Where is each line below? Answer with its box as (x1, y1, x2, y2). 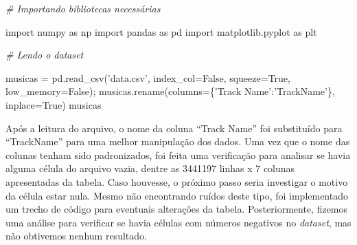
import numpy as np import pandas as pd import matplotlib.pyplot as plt (5, 24, 317, 39)
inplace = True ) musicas (5, 97, 102, 111)
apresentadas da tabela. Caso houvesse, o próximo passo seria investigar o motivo (5, 174, 348, 189)
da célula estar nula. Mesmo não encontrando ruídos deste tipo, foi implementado (5, 188, 348, 202)
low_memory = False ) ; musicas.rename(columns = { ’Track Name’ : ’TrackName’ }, (5, 84, 335, 98)
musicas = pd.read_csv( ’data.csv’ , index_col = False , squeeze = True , (5, 70, 290, 85)
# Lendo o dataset (5, 47, 84, 62)
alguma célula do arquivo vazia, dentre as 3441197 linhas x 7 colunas (5, 161, 295, 175)
